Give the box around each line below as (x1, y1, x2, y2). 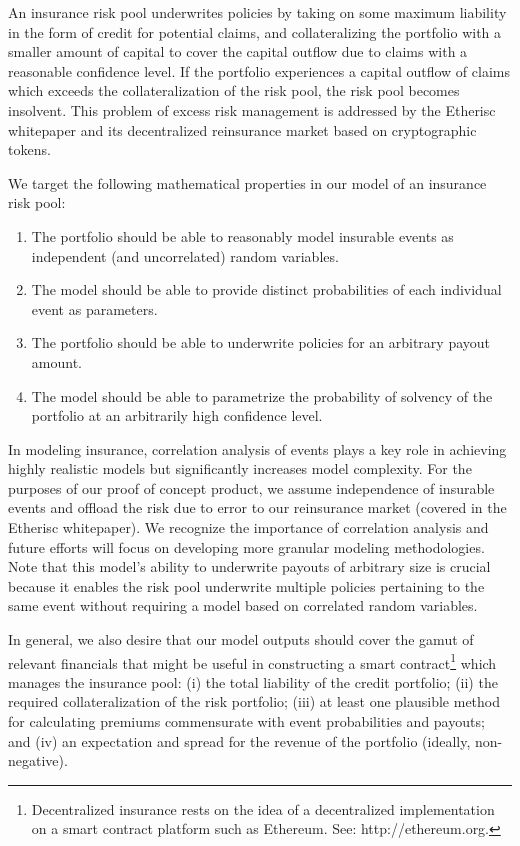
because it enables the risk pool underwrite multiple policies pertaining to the (8, 575, 485, 596)
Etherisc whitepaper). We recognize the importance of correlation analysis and (8, 517, 489, 538)
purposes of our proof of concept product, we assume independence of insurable (8, 477, 495, 498)
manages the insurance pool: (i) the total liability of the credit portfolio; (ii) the (8, 671, 498, 692)
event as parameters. (31, 298, 158, 319)
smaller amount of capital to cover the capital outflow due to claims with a (8, 41, 468, 62)
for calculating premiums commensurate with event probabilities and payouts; (8, 711, 485, 732)
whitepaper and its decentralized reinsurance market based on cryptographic (8, 119, 477, 140)
